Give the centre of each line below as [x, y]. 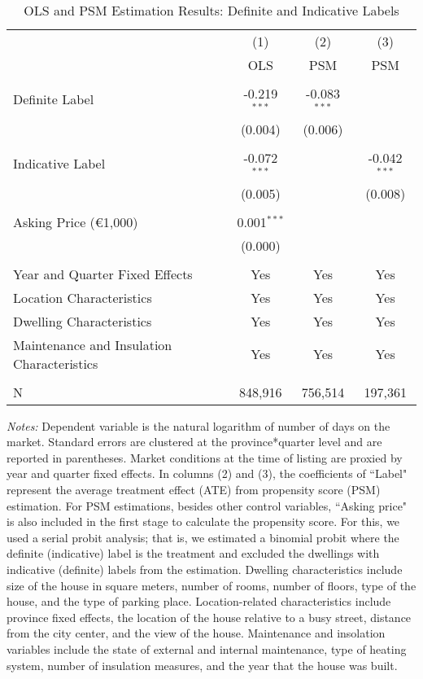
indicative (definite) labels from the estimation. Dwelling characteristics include [205, 569]
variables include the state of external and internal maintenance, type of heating [207, 648]
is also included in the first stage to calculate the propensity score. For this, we [203, 521]
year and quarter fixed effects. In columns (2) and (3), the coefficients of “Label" [207, 473]
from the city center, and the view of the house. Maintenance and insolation [196, 633]
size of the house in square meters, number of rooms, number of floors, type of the [211, 585]
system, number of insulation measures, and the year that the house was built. [202, 665]
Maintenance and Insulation [93, 344]
